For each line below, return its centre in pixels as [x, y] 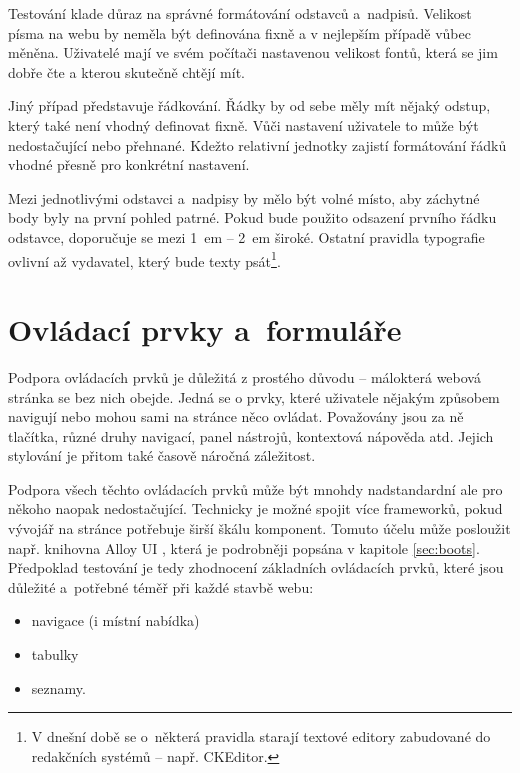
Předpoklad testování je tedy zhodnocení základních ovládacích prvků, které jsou [256, 567]
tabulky [55, 654]
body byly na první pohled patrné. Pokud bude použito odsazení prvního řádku [252, 217]
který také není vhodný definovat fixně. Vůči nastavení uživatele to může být [243, 124]
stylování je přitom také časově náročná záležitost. [162, 455]
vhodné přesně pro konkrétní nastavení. [129, 164]
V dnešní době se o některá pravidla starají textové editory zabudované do [261, 736]
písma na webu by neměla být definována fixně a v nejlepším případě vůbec [239, 32]
